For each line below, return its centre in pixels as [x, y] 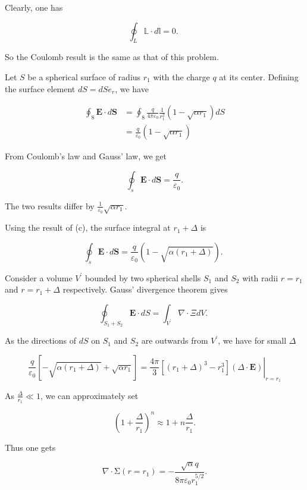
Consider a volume [39, 277]
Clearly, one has [34, 7]
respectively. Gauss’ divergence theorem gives [145, 289]
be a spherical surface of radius [84, 76]
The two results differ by [50, 205]
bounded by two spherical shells [143, 277]
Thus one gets [30, 447]
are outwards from [175, 340]
